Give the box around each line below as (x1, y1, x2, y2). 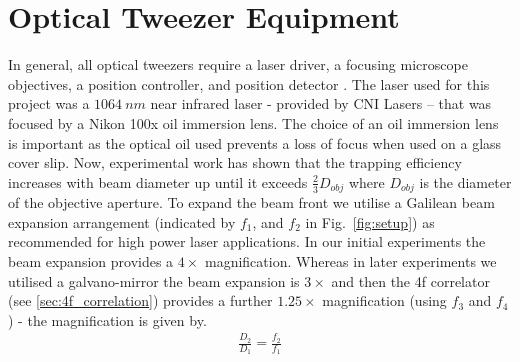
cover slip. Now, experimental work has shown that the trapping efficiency (8, 152, 462, 173)
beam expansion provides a (8, 250, 174, 271)
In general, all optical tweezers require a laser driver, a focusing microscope (8, 54, 468, 75)
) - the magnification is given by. (8, 309, 207, 330)
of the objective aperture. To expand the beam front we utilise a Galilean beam (8, 192, 495, 213)
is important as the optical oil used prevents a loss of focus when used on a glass (8, 132, 502, 153)
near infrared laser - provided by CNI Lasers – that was (150, 93, 492, 114)
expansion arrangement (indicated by (8, 211, 236, 232)
